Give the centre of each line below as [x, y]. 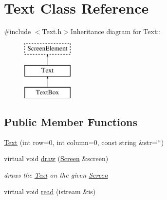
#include [18, 31]
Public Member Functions [71, 122]
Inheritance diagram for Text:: [116, 31]
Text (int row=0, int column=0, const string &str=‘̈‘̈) [84, 142]
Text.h [52, 31]
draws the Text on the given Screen [56, 175]
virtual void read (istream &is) [50, 191]
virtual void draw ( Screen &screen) [56, 158]
